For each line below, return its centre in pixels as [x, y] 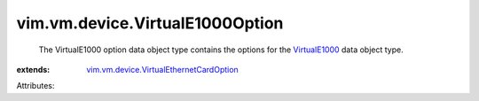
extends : [33, 69]
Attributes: [35, 86]
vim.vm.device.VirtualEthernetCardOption [162, 69]
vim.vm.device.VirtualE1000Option [150, 23]
